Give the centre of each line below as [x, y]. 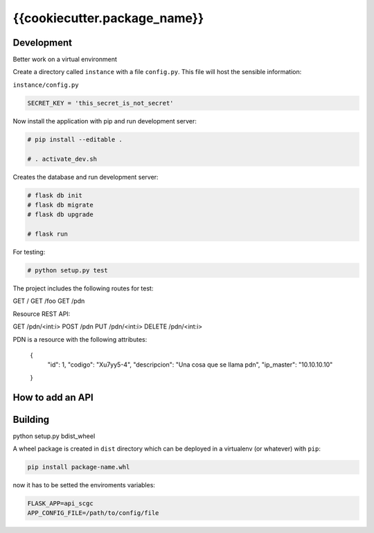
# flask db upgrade [60, 215]
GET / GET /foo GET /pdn [49, 301]
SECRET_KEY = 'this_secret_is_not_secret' [100, 103]
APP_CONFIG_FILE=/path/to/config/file [93, 513]
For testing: [29, 252]
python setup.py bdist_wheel [54, 436]
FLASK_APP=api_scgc [60, 504]
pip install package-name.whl [79, 467]
